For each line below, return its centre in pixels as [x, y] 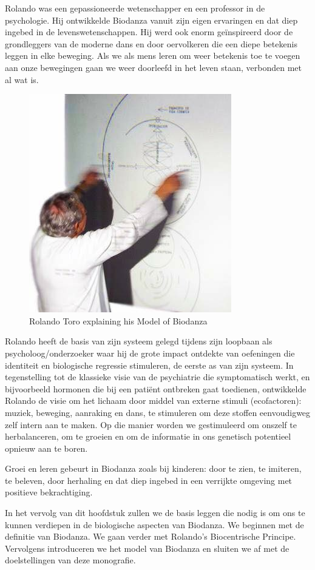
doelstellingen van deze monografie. [70, 560]
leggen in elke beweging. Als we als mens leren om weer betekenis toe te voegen [153, 55]
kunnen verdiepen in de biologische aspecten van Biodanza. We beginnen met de [154, 524]
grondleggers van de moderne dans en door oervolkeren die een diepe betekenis [151, 43]
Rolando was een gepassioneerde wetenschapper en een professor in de [135, 8]
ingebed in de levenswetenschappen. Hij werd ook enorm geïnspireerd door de [149, 32]
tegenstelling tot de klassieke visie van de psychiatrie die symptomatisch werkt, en [157, 377]
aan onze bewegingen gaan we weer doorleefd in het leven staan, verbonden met [153, 67]
